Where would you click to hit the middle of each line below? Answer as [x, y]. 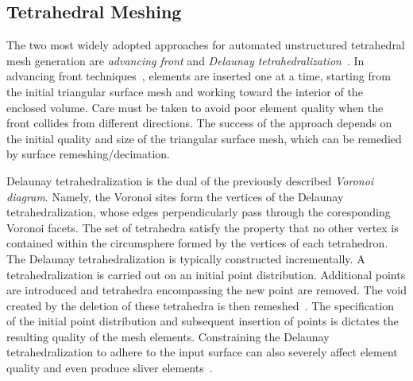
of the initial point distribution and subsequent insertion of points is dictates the [203, 321]
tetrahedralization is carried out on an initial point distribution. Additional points [206, 274]
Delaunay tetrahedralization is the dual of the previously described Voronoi [190, 180]
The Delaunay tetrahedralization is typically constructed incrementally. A [186, 258]
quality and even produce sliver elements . [110, 368]
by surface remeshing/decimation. [88, 154]
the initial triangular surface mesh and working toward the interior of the [185, 91]
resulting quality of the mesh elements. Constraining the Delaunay [168, 336]
